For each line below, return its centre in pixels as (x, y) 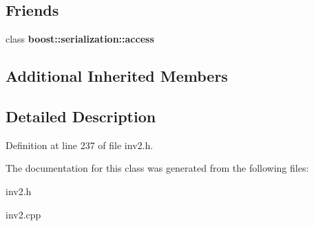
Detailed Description (81, 116)
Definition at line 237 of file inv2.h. (80, 145)
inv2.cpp (23, 214)
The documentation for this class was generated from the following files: (157, 168)
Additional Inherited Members (117, 76)
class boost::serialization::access (80, 39)
